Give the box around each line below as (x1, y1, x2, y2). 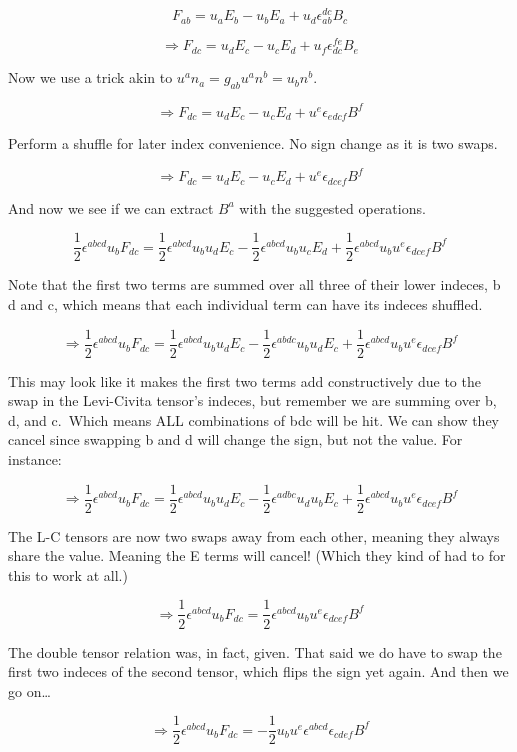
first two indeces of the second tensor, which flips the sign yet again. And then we (8, 661, 509, 682)
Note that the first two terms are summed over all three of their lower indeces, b (8, 274, 501, 295)
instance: (8, 449, 62, 470)
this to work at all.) (8, 564, 128, 585)
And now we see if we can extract (8, 197, 214, 218)
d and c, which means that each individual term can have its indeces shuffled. (8, 294, 483, 315)
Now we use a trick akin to (8, 67, 173, 88)
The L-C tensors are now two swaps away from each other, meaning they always (8, 525, 500, 546)
